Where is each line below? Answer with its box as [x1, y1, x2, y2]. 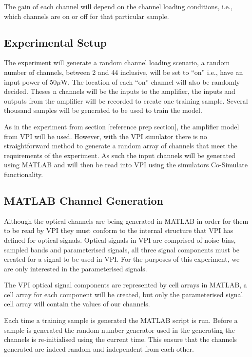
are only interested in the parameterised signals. [4, 263, 147, 273]
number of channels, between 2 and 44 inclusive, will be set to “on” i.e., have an [4, 67, 243, 77]
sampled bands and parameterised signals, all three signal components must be [4, 244, 239, 254]
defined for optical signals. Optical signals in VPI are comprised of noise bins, [4, 234, 236, 245]
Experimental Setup [4, 35, 107, 50]
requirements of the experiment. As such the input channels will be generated [4, 150, 235, 160]
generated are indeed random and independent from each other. [4, 343, 194, 354]
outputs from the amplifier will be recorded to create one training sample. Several [4, 95, 248, 106]
